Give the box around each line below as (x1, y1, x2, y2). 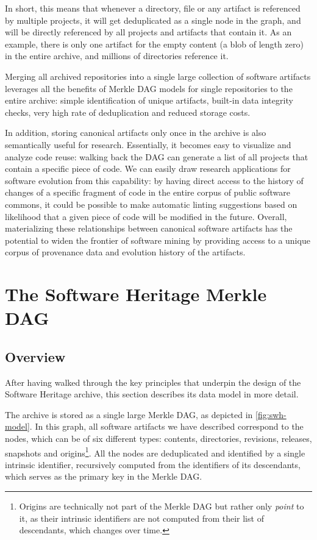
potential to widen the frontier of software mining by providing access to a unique (5, 233, 310, 246)
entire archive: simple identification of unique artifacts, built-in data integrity (5, 94, 293, 107)
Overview (5, 347, 66, 366)
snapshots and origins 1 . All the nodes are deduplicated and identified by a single (5, 444, 305, 459)
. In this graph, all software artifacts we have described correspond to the (29, 420, 304, 433)
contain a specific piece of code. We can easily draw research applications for (5, 162, 291, 175)
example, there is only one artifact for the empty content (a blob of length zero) (5, 37, 304, 50)
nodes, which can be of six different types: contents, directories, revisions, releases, (5, 432, 312, 445)
